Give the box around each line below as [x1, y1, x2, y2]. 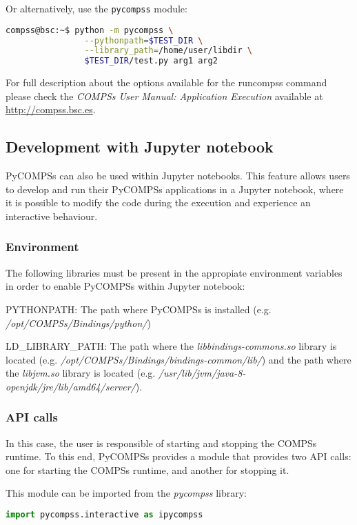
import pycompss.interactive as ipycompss [6, 510, 203, 520]
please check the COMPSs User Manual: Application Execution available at [6, 88, 323, 103]
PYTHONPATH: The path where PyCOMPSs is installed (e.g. [6, 301, 272, 316]
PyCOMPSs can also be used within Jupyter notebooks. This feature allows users [6, 168, 350, 183]
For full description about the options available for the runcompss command [6, 75, 327, 90]
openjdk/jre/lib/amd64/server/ [6, 379, 136, 393]
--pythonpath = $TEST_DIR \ [84, 35, 203, 46]
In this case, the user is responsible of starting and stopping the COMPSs [6, 435, 317, 450]
